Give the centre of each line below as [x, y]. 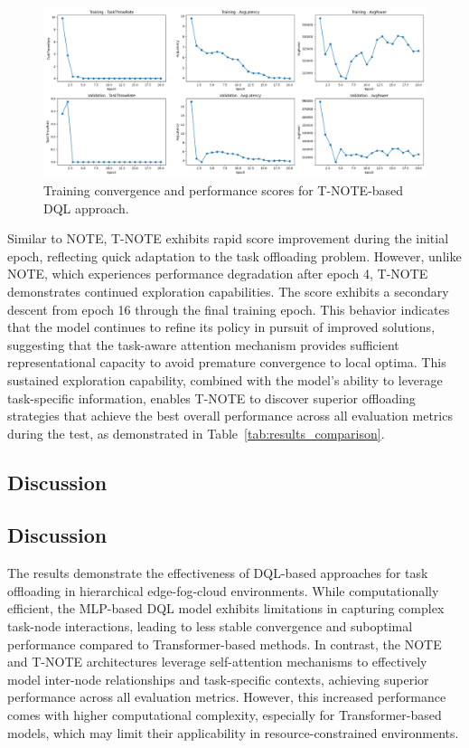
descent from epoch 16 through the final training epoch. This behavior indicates [229, 309]
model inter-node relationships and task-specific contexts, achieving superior [218, 679]
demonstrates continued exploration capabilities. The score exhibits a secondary [228, 291]
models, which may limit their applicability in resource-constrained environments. [233, 732]
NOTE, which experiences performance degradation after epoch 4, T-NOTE [218, 274]
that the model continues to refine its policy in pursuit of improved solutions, [221, 327]
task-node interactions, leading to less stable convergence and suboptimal [210, 626]
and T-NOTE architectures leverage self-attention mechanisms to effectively [217, 662]
